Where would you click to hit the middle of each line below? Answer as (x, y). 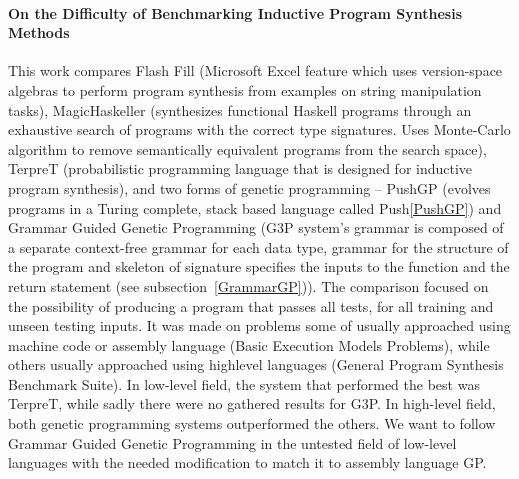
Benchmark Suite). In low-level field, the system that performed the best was (244, 383)
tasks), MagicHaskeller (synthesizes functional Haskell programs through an (240, 109)
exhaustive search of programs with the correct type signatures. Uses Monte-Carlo (259, 129)
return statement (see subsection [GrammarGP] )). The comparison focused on (248, 285)
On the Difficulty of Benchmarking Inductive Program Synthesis (235, 12)
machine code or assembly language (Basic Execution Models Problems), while (249, 344)
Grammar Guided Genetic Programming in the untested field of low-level (232, 442)
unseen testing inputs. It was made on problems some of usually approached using (259, 325)
